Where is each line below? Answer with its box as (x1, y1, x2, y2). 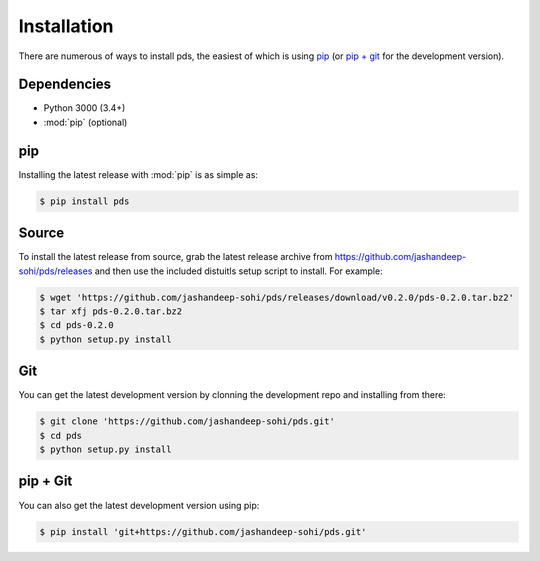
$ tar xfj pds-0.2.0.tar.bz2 (39, 306, 183, 317)
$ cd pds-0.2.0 (39, 320, 114, 331)
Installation (18, 15, 114, 37)
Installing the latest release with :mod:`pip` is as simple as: (18, 168, 259, 180)
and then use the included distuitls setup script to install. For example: (94, 265, 384, 277)
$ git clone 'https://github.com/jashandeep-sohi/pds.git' (39, 416, 335, 427)
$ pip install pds (39, 195, 130, 207)
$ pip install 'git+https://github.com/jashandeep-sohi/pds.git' (39, 526, 367, 537)
